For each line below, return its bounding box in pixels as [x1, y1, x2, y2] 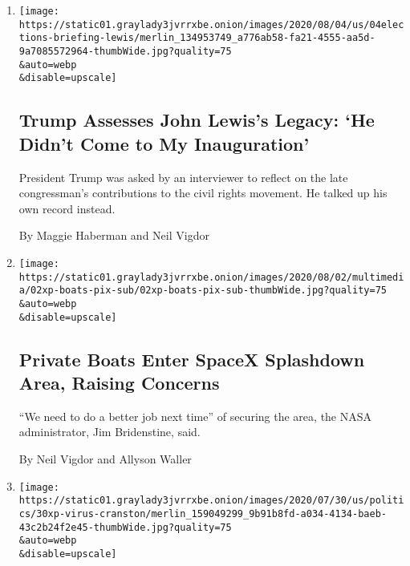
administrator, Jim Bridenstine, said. [18, 423, 201, 440]
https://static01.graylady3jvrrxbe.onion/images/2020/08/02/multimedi [18, 271, 404, 283]
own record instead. [18, 200, 116, 216]
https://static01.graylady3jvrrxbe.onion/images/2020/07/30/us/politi [18, 495, 404, 507]
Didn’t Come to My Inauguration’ [18, 131, 310, 156]
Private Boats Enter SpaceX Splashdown [18, 346, 365, 371]
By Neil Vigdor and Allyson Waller [18, 450, 192, 467]
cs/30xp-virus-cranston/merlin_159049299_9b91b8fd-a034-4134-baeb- [18, 507, 387, 520]
